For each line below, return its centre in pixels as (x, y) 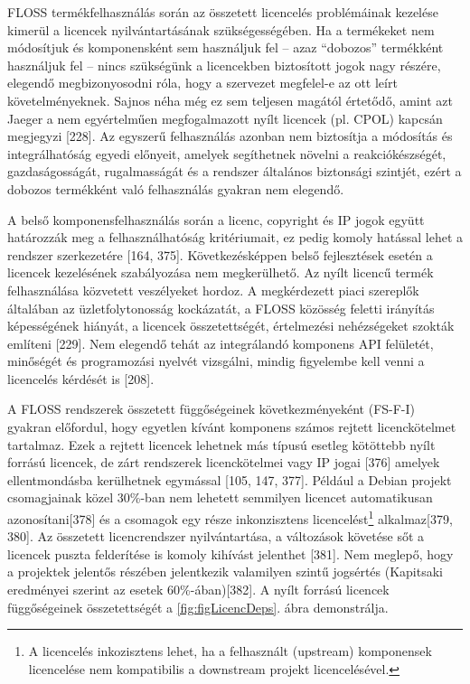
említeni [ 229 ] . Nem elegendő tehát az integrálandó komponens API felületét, (221, 343)
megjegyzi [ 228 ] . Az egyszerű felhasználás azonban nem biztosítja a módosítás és (230, 136)
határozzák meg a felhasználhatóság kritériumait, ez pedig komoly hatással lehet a (235, 237)
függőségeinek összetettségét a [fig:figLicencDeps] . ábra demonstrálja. (198, 607)
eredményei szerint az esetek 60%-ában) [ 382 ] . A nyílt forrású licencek (198, 590)
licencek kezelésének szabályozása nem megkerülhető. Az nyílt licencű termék (221, 272)
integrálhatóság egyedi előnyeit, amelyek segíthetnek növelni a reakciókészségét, (227, 153)
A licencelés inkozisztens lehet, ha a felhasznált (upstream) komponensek (230, 651)
